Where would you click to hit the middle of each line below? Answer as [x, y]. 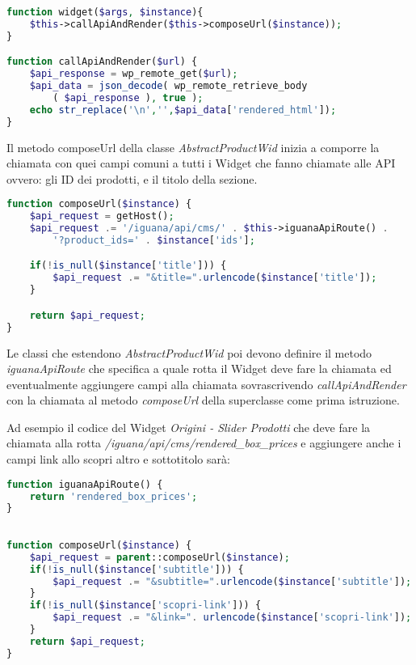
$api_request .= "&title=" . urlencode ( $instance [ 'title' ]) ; [215, 278]
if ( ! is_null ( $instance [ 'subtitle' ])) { [137, 569]
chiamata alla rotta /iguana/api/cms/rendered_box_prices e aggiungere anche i [204, 443]
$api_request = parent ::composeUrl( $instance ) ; [160, 557]
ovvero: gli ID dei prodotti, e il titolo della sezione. [132, 178]
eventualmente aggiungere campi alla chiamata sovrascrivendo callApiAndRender [206, 384]
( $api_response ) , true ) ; [128, 97]
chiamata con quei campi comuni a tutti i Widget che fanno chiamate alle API [201, 163]
